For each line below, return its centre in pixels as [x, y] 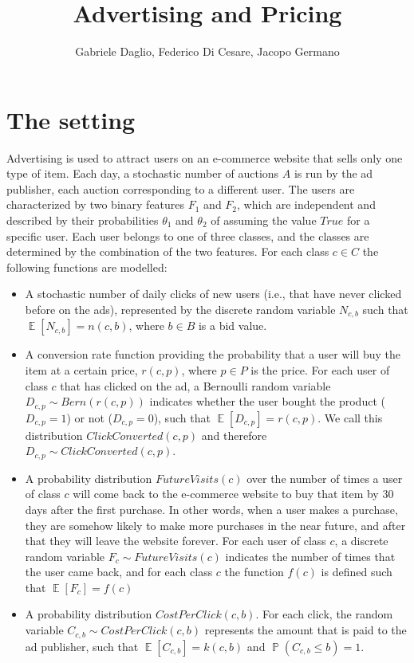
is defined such [357, 572]
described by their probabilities [83, 220]
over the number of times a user [325, 478]
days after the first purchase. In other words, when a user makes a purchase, [211, 509]
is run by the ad [333, 173]
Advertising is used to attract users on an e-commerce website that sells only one [205, 157]
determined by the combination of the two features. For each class [168, 251]
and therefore [234, 435]
